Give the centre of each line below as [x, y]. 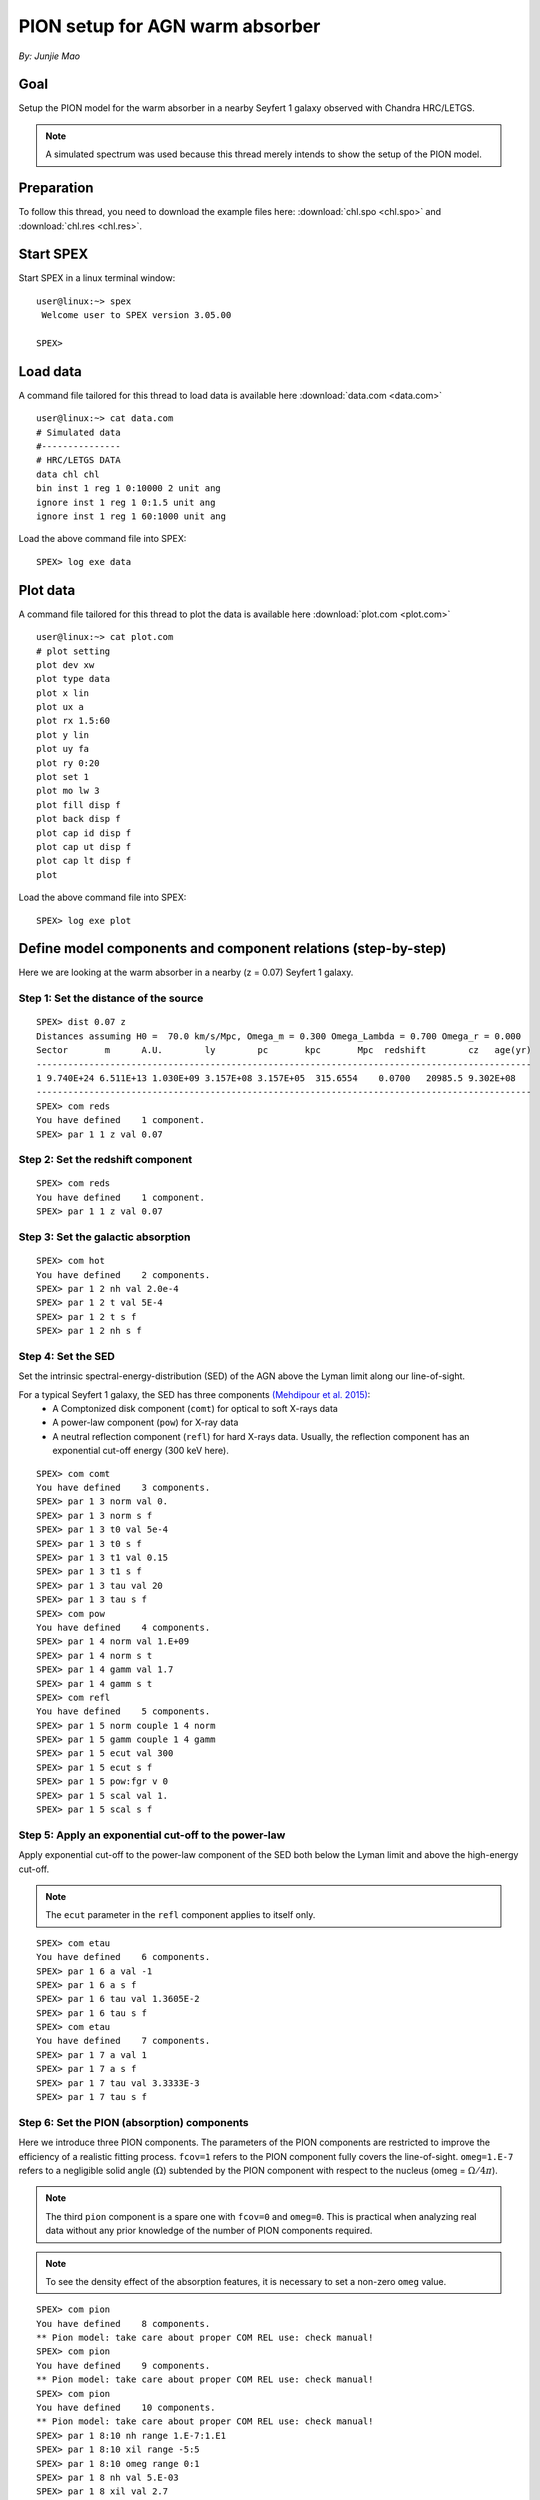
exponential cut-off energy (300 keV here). [140, 1451]
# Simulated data [78, 432]
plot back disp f [78, 819]
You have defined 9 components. [123, 2365]
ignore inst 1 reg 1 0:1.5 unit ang [126, 502]
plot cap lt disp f [84, 861]
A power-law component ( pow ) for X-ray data [145, 1422]
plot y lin [63, 734]
